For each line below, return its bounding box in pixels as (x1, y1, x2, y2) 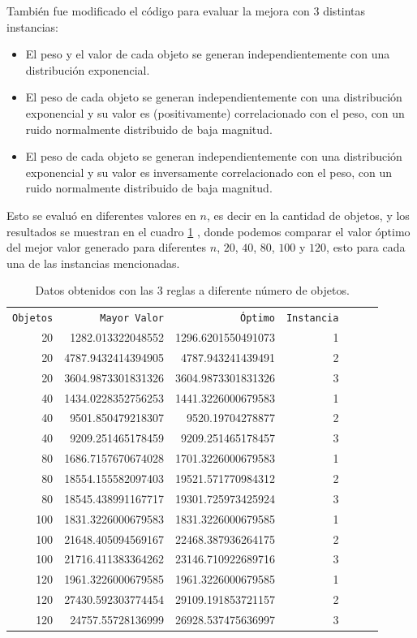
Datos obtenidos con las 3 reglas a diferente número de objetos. (35, 282, 350, 299)
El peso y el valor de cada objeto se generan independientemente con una (25, 45, 390, 63)
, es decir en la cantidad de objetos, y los (206, 206, 410, 223)
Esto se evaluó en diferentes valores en (6, 206, 196, 223)
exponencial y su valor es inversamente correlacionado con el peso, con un (25, 163, 392, 180)
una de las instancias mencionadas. (6, 254, 180, 271)
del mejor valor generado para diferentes (6, 239, 207, 256)
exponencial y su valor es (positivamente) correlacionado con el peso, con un (25, 104, 405, 121)
